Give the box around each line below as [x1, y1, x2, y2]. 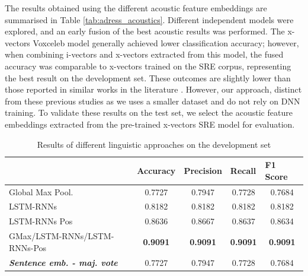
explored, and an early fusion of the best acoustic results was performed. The [5, 25, 285, 37]
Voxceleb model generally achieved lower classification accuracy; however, [33, 36, 299, 49]
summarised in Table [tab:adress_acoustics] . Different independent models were [5, 13, 294, 26]
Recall [230, 164, 256, 176]
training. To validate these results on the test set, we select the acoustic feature [5, 106, 293, 119]
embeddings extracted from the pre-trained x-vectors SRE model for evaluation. [5, 118, 295, 130]
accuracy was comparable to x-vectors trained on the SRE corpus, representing [5, 59, 291, 72]
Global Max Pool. [9, 185, 73, 198]
